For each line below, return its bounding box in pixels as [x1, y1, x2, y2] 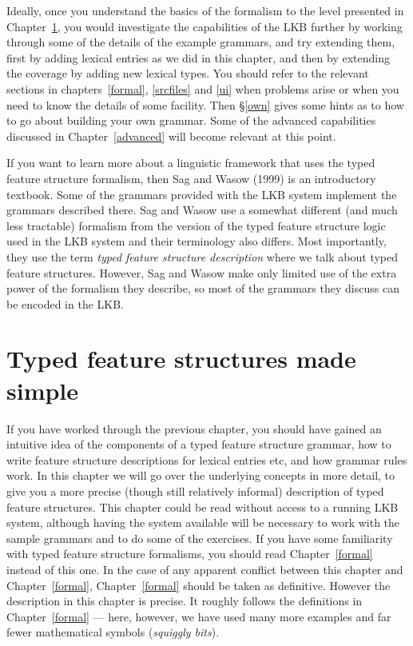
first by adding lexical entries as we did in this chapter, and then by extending [6, 49, 390, 66]
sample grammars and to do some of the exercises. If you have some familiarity [6, 529, 393, 546]
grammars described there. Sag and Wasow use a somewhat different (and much [6, 201, 398, 218]
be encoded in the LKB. [6, 295, 124, 312]
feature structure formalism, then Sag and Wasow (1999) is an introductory [6, 169, 376, 186]
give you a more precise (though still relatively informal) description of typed [6, 482, 384, 499]
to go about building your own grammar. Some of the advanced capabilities [6, 112, 376, 129]
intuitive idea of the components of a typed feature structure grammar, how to [6, 436, 391, 453]
